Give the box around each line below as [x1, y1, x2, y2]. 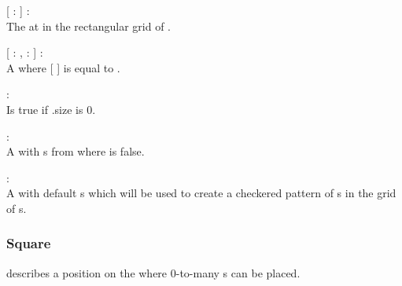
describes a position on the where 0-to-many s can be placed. [6, 264, 301, 280]
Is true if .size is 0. [6, 101, 96, 117]
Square [6, 233, 51, 253]
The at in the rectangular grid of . [6, 17, 171, 34]
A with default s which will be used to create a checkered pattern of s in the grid [6, 185, 396, 201]
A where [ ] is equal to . [6, 59, 120, 75]
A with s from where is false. [6, 143, 145, 159]
